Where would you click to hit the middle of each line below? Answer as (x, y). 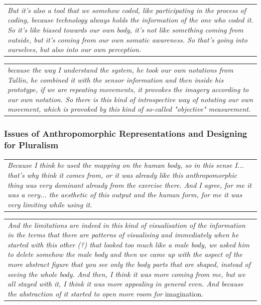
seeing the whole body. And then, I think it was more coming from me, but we (126, 274)
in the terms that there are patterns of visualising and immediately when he (123, 235)
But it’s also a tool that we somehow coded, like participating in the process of (127, 10)
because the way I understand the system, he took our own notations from (120, 69)
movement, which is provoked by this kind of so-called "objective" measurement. (129, 109)
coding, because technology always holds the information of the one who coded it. (130, 20)
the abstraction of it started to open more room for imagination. (105, 293)
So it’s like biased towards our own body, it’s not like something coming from (125, 29)
